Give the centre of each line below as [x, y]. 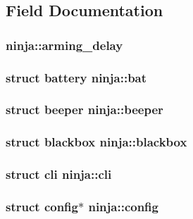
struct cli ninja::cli [59, 174]
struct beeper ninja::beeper [85, 109]
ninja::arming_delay [64, 45]
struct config [42, 206]
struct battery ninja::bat [76, 77]
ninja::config [123, 206]
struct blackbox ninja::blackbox [96, 142]
